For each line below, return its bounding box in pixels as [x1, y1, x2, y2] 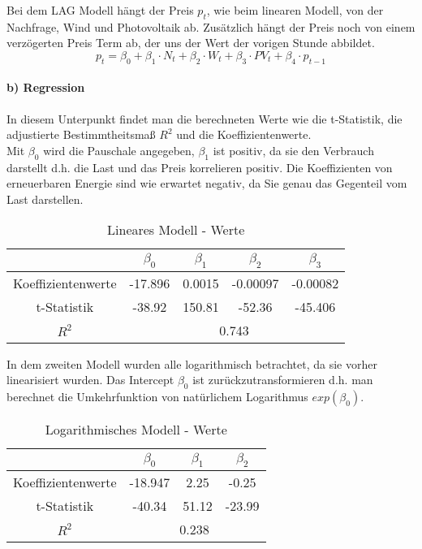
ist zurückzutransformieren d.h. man [192, 371, 373, 388]
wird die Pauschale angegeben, [43, 141, 195, 158]
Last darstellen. [6, 190, 84, 207]
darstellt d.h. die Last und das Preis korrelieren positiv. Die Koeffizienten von [6, 158, 393, 175]
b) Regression [6, 79, 85, 96]
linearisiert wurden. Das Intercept [6, 371, 174, 388]
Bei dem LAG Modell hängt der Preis [6, 2, 194, 18]
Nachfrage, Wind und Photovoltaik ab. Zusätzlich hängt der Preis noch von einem [6, 18, 416, 35]
